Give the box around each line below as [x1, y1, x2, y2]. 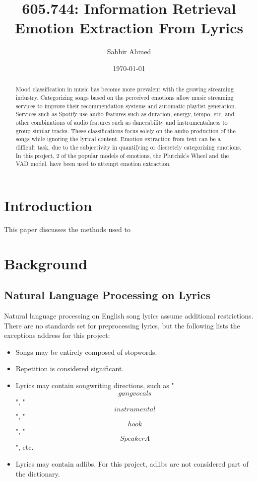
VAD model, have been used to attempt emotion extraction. [15, 160, 171, 168]
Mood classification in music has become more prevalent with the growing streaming [15, 85, 234, 93]
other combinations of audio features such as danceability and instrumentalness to [15, 118, 228, 126]
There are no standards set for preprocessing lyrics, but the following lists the [4, 320, 240, 330]
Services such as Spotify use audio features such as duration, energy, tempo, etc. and [15, 110, 235, 118]
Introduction [4, 195, 92, 215]
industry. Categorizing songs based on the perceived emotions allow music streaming [15, 93, 234, 101]
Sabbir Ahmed [107, 46, 151, 57]
